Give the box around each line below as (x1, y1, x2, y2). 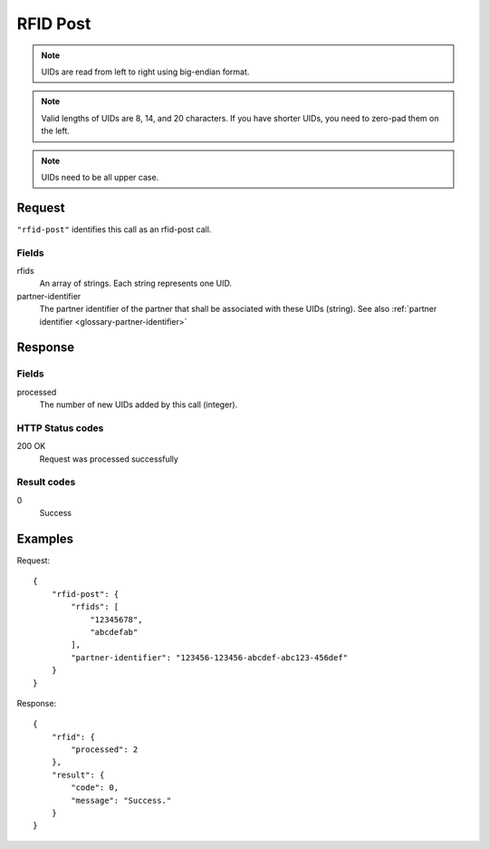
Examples (16, 531, 74, 546)
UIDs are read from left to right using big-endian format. (41, 66, 250, 77)
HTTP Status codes (16, 422, 104, 434)
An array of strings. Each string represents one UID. (39, 278, 233, 289)
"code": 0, (71, 783, 120, 793)
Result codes (16, 476, 76, 489)
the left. (41, 125, 70, 136)
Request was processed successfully (39, 454, 178, 464)
